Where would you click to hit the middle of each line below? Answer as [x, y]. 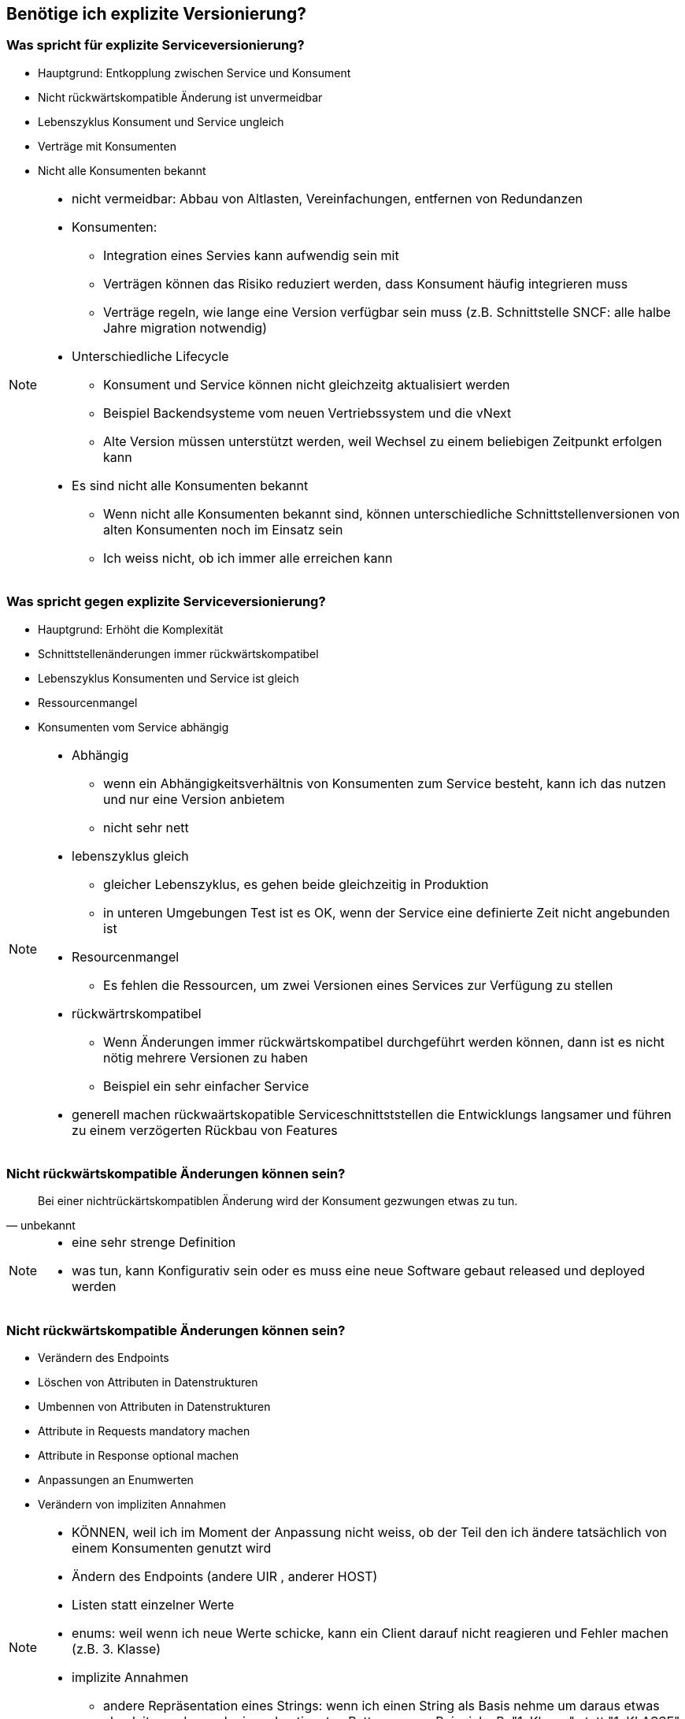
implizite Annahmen [130, 1678]
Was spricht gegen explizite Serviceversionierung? [166, 602]
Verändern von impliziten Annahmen [132, 1505]
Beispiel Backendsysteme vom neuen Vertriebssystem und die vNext [307, 413]
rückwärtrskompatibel [137, 1013]
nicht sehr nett [146, 827]
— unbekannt [41, 1226]
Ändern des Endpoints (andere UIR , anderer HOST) [225, 1577]
